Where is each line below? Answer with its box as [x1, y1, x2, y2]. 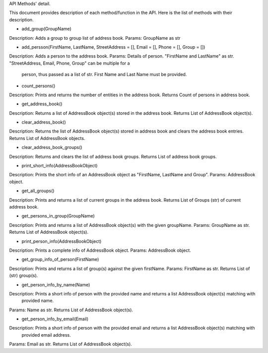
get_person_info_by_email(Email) [21, 316, 89, 322]
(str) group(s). [9, 273, 38, 279]
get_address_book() [21, 101, 63, 107]
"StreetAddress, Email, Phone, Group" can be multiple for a [9, 60, 130, 66]
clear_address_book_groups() [21, 144, 82, 150]
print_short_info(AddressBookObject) [21, 163, 98, 169]
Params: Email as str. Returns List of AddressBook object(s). [9, 341, 133, 347]
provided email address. [21, 332, 71, 338]
